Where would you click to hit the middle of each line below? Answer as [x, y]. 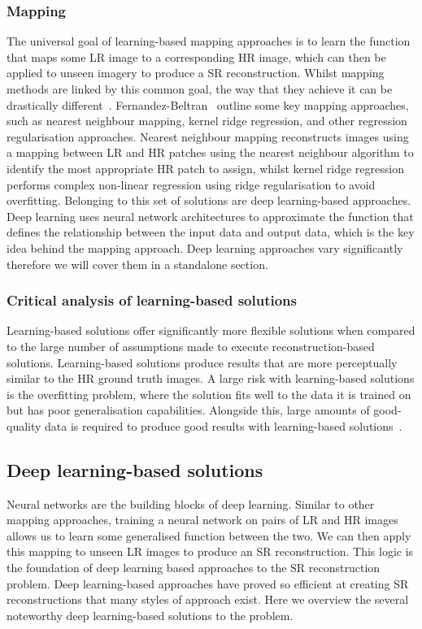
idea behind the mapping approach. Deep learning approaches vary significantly [205, 247]
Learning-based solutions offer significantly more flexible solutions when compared [211, 330]
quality [24, 425]
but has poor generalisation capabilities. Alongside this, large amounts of [188, 410]
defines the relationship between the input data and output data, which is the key [211, 232]
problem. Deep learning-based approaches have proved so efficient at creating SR [208, 583]
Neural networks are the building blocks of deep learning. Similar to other [191, 503]
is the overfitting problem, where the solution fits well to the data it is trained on [209, 394]
